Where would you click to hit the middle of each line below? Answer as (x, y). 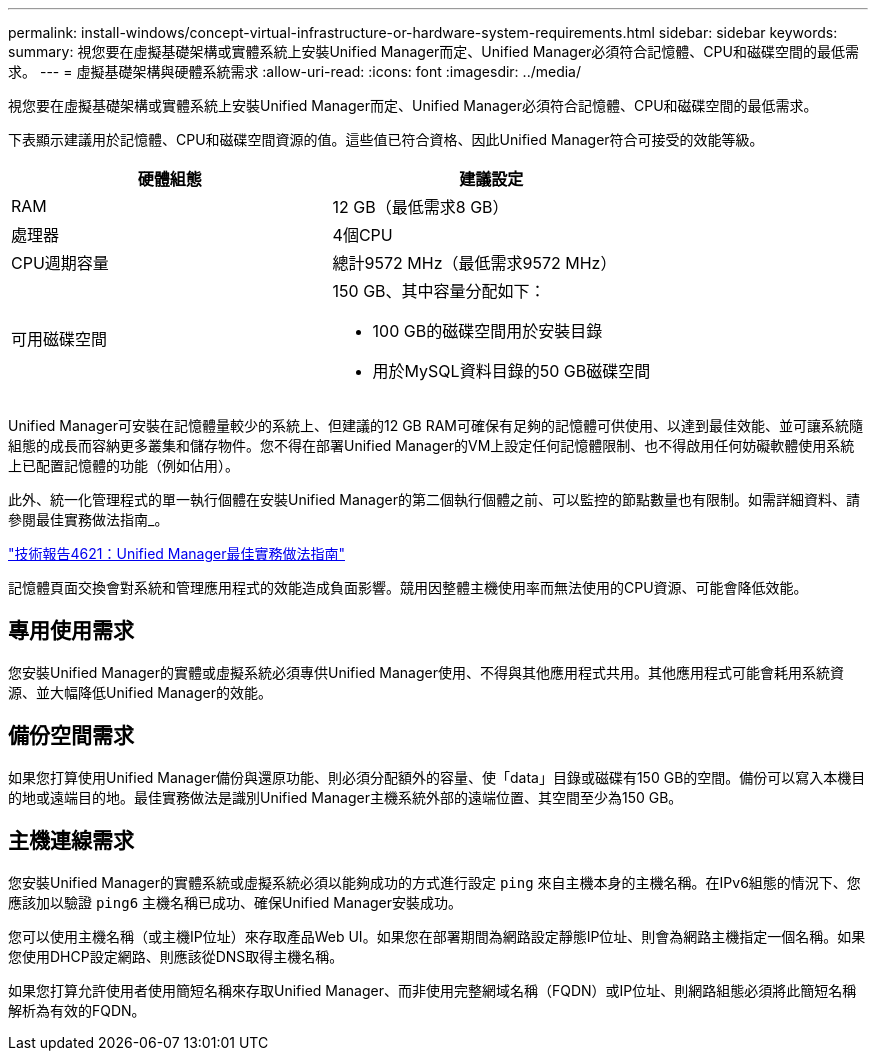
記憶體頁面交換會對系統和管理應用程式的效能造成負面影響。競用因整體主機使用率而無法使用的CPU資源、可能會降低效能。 (408, 587)
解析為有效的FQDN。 (77, 1010)
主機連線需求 (71, 841)
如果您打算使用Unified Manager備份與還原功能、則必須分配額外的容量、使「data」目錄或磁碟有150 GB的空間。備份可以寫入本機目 (437, 777)
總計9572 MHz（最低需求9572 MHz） (474, 263)
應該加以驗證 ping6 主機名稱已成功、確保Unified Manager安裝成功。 (235, 902)
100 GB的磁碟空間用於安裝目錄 (487, 331)
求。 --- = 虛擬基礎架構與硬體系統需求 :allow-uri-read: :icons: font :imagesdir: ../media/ (295, 71)
